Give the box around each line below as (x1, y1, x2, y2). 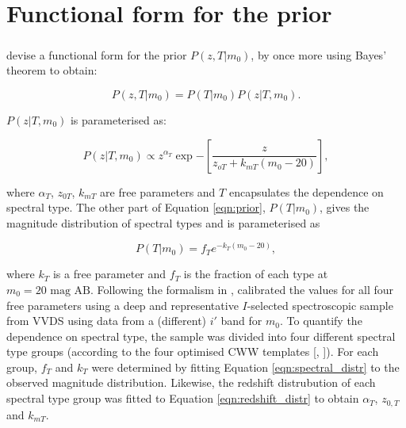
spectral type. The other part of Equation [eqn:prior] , (6, 199, 266, 216)
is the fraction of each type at (183, 266, 328, 282)
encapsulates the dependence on (228, 183, 384, 200)
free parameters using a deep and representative (6, 296, 239, 313)
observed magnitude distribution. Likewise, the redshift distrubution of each (6, 374, 376, 391)
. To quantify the (280, 312, 362, 329)
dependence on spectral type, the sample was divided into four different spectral (6, 327, 396, 344)
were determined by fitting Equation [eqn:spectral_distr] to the (91, 358, 400, 375)
